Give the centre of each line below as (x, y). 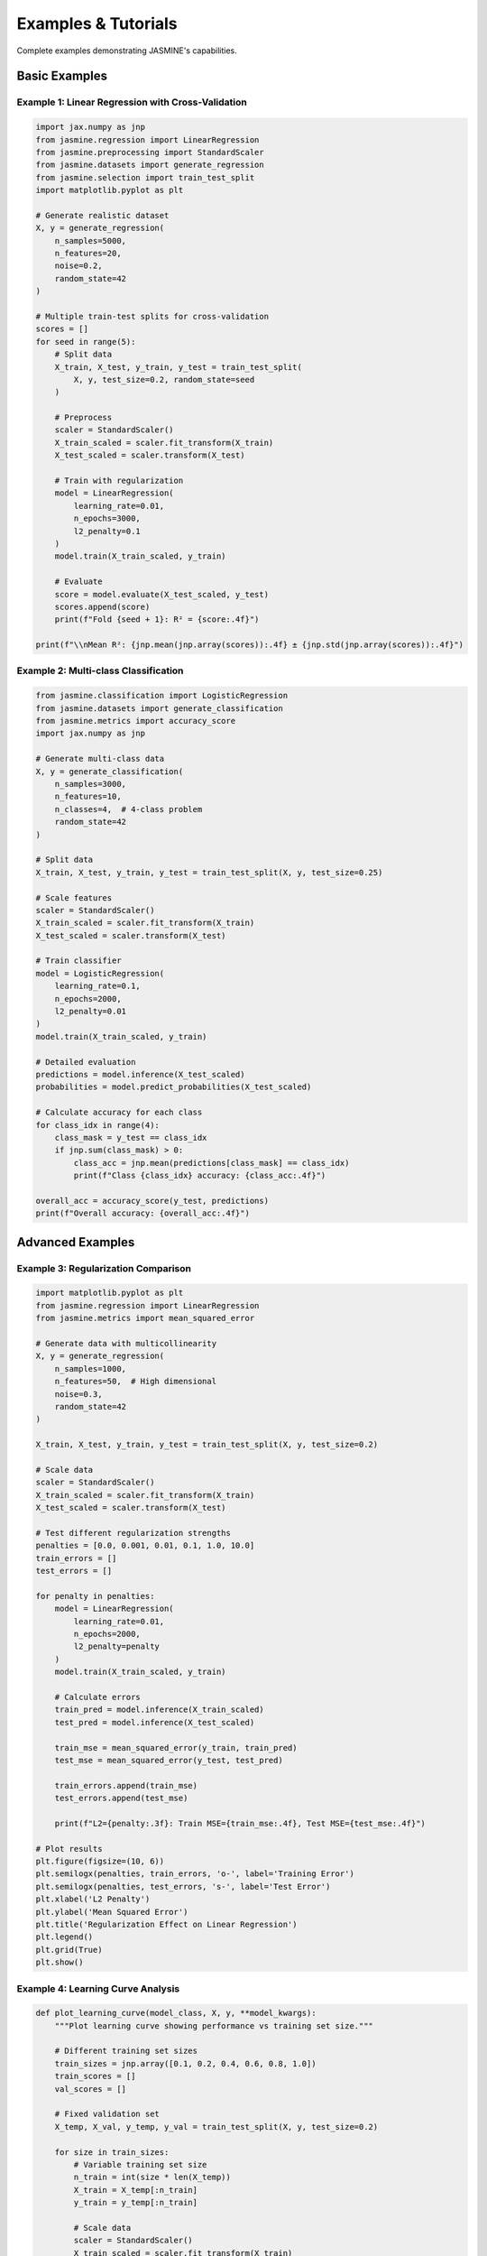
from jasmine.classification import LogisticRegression (162, 696)
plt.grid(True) (69, 1950)
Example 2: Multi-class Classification (100, 670)
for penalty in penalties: (95, 1596)
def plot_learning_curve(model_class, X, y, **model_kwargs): (176, 2013)
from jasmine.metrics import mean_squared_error (145, 1318)
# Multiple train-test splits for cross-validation (152, 316)
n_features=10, (88, 797)
